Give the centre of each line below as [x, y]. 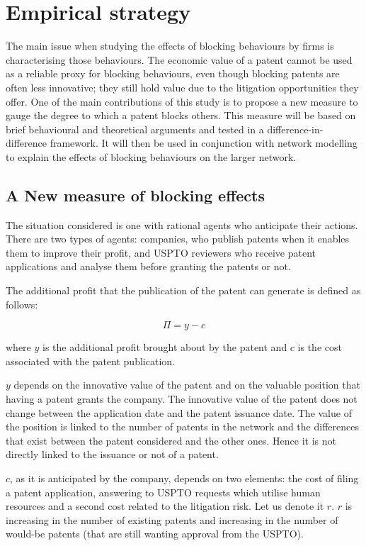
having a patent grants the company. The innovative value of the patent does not [182, 399]
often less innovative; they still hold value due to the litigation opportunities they [182, 87]
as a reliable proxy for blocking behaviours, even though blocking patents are [173, 73]
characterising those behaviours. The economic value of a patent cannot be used [179, 59]
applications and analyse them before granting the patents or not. [148, 266]
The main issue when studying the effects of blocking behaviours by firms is [170, 46]
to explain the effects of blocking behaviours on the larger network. [151, 156]
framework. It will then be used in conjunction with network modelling [204, 143]
